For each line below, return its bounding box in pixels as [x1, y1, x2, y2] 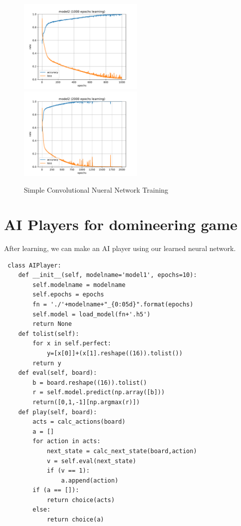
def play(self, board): [18, 408, 97, 416]
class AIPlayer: [7, 262, 61, 269]
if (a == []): [32, 487, 79, 494]
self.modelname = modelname [32, 281, 126, 288]
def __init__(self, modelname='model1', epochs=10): [18, 271, 197, 279]
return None [32, 320, 72, 328]
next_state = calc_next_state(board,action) [46, 447, 197, 455]
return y [32, 359, 61, 367]
